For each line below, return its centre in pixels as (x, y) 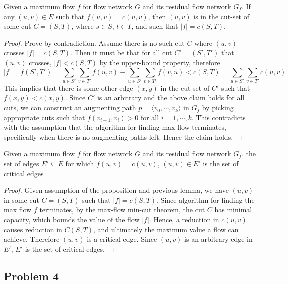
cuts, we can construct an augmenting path (70, 108)
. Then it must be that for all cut (121, 53)
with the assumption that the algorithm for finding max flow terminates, (115, 127)
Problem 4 (31, 275)
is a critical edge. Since (122, 239)
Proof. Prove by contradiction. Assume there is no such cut (94, 43)
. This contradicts (219, 117)
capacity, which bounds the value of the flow (72, 219)
